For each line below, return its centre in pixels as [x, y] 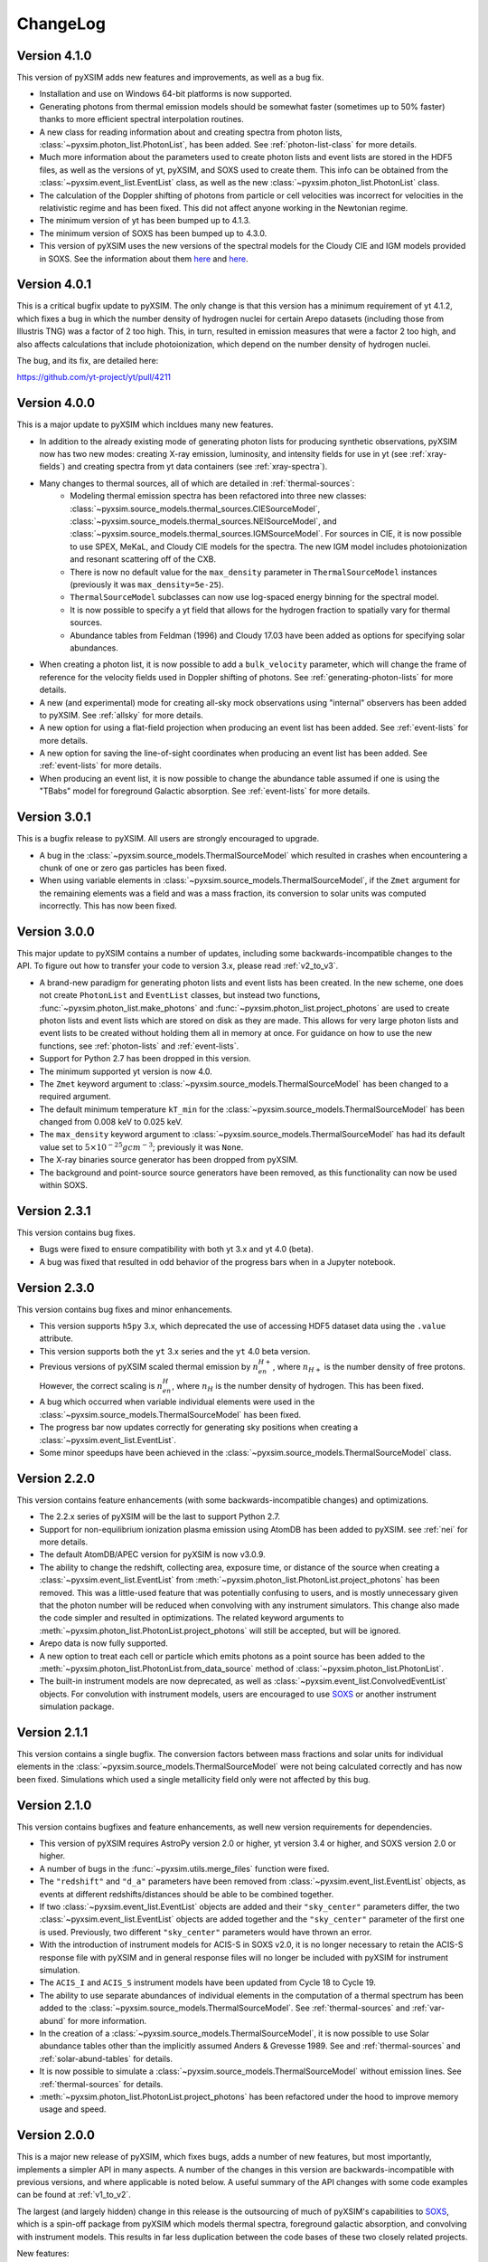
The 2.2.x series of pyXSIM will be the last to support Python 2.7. [160, 1516]
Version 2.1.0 [54, 1805]
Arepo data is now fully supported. [104, 1643]
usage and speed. [73, 2109]
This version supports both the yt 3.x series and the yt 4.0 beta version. [175, 1351]
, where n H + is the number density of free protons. [369, 1368]
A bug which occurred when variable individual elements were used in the [177, 1402]
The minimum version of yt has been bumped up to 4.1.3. [145, 221]
